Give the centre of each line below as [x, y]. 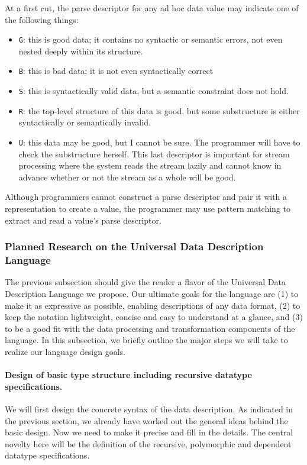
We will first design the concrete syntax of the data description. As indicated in [149, 409]
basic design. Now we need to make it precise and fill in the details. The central [149, 432]
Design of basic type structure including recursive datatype [128, 375]
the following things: [42, 19]
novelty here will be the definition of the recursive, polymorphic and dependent [148, 443]
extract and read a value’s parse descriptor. [83, 220]
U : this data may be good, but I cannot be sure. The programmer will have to [159, 142]
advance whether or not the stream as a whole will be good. [127, 177]
